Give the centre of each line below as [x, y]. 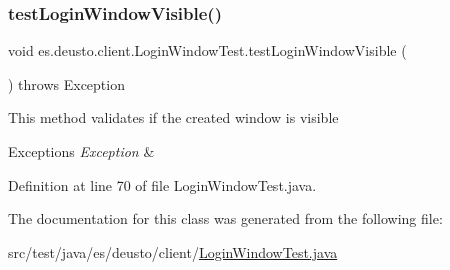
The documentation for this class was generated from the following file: [225, 218]
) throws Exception [66, 83]
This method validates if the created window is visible [173, 117]
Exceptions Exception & [81, 151]
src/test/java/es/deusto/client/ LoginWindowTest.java [173, 251]
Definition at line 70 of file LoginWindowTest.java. [162, 184]
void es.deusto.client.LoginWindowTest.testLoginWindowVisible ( [207, 50]
